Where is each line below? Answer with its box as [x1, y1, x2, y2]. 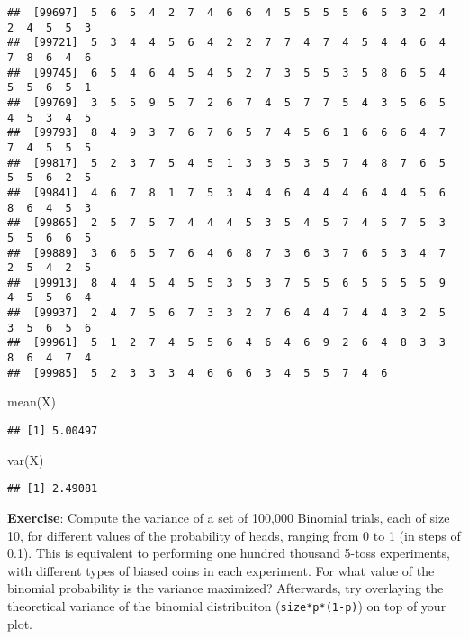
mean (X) [7, 392, 57, 411]
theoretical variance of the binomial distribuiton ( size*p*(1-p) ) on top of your [7, 596, 446, 615]
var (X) [7, 450, 44, 469]
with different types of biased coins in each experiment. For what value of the [7, 561, 435, 580]
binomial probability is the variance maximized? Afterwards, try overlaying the [7, 579, 444, 598]
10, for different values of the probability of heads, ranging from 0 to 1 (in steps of [7, 525, 461, 544]
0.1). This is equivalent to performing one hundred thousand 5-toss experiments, [7, 543, 450, 562]
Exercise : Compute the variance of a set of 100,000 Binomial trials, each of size [7, 507, 450, 526]
